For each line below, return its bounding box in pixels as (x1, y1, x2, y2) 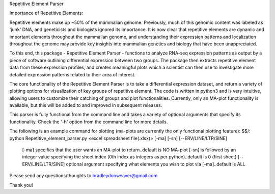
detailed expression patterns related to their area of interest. (9, 71, 136, 77)
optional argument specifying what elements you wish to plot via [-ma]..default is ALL (66, 161, 245, 167)
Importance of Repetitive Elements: (9, 10, 84, 16)
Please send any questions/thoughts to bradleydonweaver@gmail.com (9, 173, 158, 179)
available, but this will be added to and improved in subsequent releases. (9, 102, 162, 108)
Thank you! (9, 182, 33, 188)
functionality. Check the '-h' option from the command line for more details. (9, 119, 168, 125)
